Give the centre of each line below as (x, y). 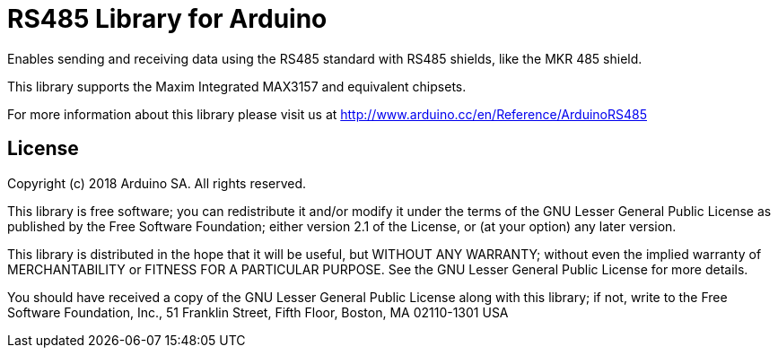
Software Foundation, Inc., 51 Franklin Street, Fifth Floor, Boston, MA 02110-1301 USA (258, 312)
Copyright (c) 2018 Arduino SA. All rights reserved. (157, 183)
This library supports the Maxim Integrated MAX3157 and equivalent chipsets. (237, 86)
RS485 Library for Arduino (167, 19)
